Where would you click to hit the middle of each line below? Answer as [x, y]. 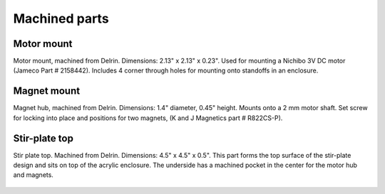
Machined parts [61, 18]
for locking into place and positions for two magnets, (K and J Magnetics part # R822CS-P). [148, 118]
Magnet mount [47, 91]
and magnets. [33, 175]
